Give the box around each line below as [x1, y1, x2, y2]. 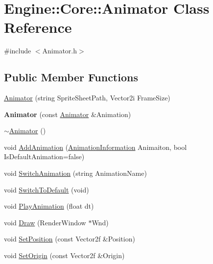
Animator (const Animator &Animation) [4, 109, 131, 119]
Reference [4, 17, 72, 37]
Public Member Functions [4, 70, 138, 85]
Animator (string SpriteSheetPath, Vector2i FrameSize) [4, 93, 170, 103]
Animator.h [42, 46, 77, 56]
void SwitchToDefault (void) [4, 184, 89, 194]
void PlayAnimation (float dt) [4, 201, 94, 211]
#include [4, 46, 31, 56]
